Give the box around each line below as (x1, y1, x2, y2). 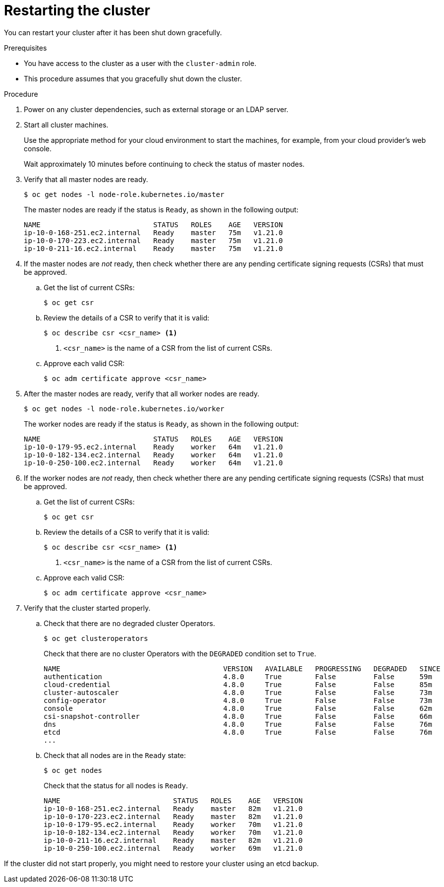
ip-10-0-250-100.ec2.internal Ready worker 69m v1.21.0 (44, 844, 303, 852)
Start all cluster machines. (24, 120, 109, 129)
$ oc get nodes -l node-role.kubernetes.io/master (24, 190, 224, 198)
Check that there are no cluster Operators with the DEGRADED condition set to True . (44, 649, 316, 658)
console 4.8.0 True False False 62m (44, 704, 432, 712)
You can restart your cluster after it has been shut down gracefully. (4, 28, 222, 37)
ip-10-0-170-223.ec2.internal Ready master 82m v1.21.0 (44, 812, 303, 821)
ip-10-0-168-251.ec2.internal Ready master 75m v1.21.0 (24, 228, 283, 237)
